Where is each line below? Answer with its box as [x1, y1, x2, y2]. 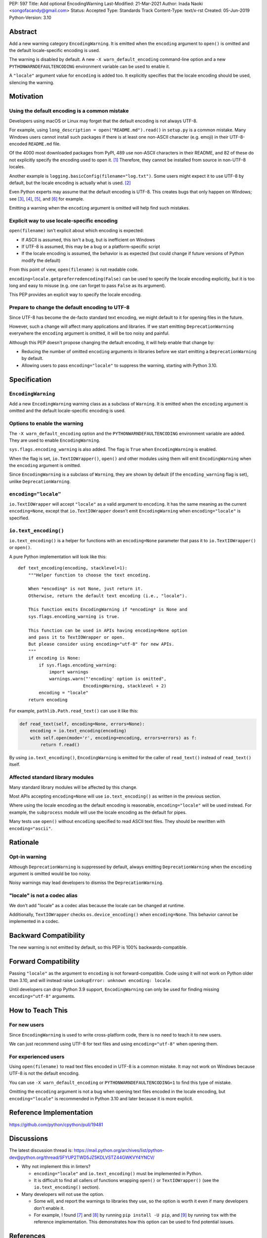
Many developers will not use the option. [21, 1191, 104, 1197]
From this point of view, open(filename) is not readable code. [9, 266, 139, 272]
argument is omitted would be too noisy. [9, 871, 91, 877]
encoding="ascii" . [9, 825, 52, 831]
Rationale [9, 838, 39, 847]
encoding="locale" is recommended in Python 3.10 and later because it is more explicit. [9, 1095, 193, 1101]
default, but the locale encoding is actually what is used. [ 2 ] [9, 180, 131, 186]
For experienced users [9, 1053, 65, 1060]
